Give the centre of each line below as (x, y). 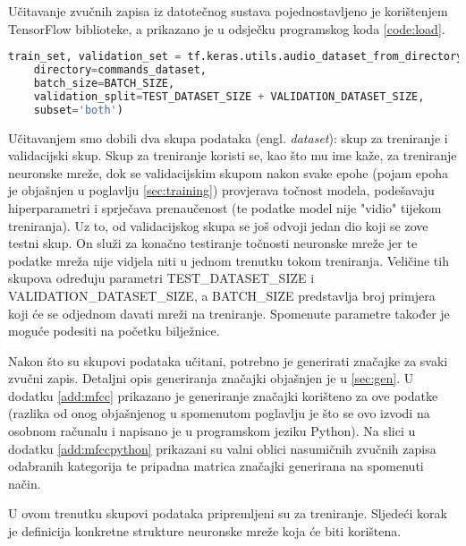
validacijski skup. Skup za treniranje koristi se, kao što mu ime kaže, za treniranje (233, 155)
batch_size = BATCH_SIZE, (104, 83)
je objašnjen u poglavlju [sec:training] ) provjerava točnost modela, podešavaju (221, 190)
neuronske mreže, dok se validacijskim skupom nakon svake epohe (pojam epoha (228, 172)
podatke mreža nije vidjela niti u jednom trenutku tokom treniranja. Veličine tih (229, 260)
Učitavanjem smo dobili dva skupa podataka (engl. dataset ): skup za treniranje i (228, 137)
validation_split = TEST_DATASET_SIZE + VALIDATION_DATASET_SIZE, (229, 96)
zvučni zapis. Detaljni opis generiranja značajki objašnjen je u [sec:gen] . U (211, 378)
